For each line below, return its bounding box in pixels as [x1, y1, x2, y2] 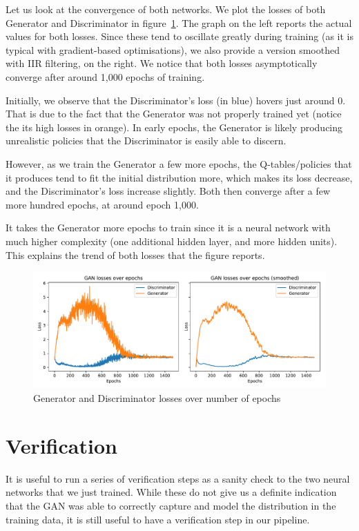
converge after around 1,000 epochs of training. [6, 69, 205, 84]
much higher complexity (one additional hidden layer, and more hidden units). [6, 233, 338, 248]
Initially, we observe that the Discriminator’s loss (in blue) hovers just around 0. [6, 93, 346, 107]
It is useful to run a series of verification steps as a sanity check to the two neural [6, 471, 350, 485]
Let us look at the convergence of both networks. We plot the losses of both [6, 2, 326, 16]
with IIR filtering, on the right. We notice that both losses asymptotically [6, 56, 318, 70]
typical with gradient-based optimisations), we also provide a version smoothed [6, 42, 340, 57]
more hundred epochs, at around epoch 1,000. [6, 197, 199, 211]
